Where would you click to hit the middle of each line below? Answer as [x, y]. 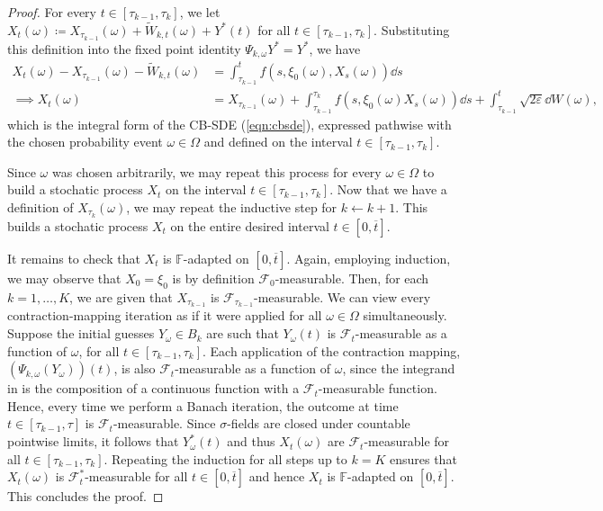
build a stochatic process [75, 189]
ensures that [423, 458]
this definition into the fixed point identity [124, 48]
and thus [251, 441]
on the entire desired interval [250, 225]
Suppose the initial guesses [81, 333]
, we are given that [121, 296]
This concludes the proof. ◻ [85, 496]
